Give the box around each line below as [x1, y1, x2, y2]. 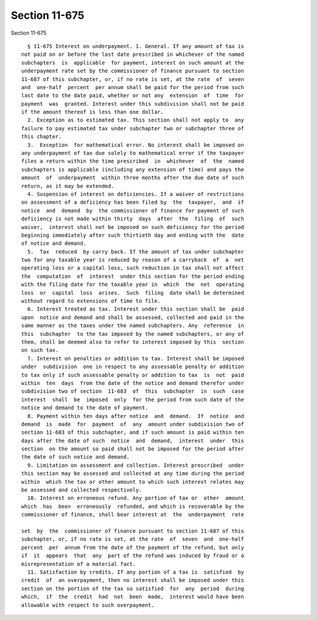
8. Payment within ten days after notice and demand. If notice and [27, 413, 244, 419]
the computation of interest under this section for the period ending [21, 273, 244, 279]
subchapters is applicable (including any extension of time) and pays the [21, 166, 244, 173]
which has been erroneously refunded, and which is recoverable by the [21, 503, 244, 510]
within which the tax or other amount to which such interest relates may [21, 479, 244, 485]
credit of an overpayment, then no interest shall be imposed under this [21, 577, 244, 584]
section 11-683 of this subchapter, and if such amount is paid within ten [21, 429, 244, 436]
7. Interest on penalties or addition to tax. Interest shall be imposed [27, 355, 244, 362]
